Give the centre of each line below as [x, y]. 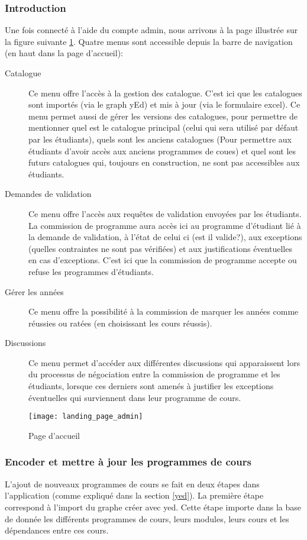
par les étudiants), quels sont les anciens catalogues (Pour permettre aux [160, 139]
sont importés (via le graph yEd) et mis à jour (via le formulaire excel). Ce [164, 104]
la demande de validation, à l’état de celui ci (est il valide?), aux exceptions [165, 237]
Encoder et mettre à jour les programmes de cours [128, 462]
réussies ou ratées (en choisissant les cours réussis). [120, 323]
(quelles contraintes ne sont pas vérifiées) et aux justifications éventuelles [160, 248]
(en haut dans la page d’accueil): [64, 53]
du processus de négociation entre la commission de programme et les [154, 374]
